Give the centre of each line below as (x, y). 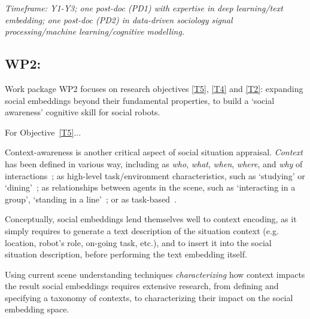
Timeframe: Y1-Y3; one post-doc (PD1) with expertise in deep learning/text (144, 8)
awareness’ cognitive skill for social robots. (83, 112)
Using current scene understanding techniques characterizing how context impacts (155, 274)
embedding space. (37, 309)
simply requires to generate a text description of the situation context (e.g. (142, 230)
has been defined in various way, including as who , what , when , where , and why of (154, 163)
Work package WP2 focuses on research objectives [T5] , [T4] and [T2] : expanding (154, 88)
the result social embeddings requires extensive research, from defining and (142, 286)
